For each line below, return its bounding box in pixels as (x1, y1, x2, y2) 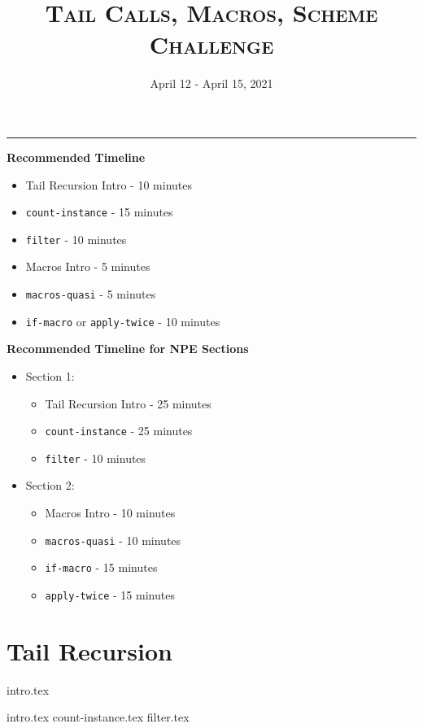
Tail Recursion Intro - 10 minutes (25, 176, 192, 193)
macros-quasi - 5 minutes (25, 286, 156, 302)
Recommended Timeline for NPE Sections (7, 340, 249, 357)
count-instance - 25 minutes (45, 422, 193, 439)
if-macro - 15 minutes (45, 559, 158, 576)
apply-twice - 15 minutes (45, 586, 175, 603)
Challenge (149, 28, 274, 61)
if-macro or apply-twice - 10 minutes (25, 312, 220, 329)
